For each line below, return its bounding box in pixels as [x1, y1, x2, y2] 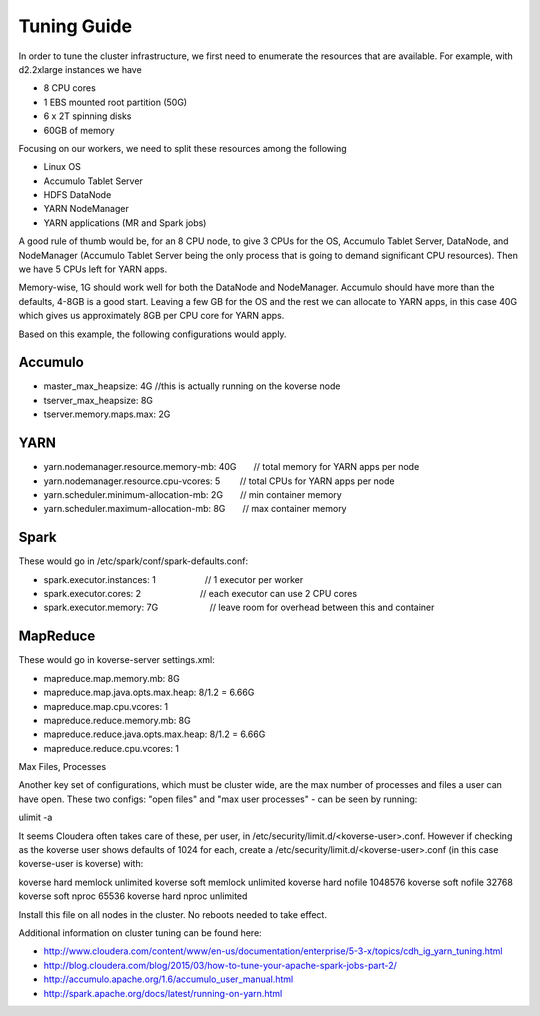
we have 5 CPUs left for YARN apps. [18, 263, 168, 275]
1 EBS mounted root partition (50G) [43, 96, 188, 108]
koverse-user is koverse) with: [18, 858, 144, 870]
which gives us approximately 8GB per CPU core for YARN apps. [18, 310, 285, 322]
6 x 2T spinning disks [43, 110, 132, 122]
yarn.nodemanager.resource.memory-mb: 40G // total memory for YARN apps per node [43, 461, 420, 473]
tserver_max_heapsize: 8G [43, 394, 154, 406]
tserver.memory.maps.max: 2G [43, 408, 171, 420]
